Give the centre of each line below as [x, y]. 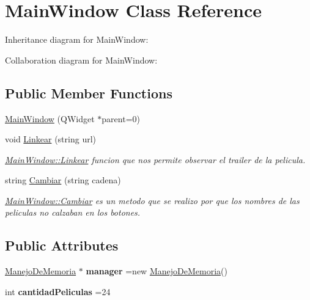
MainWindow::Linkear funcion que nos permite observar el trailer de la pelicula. [155, 159]
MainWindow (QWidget [50, 118]
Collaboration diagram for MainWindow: [81, 60]
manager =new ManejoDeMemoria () [157, 271]
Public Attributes [62, 245]
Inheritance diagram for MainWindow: [77, 39]
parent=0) [121, 118]
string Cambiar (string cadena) [63, 180]
